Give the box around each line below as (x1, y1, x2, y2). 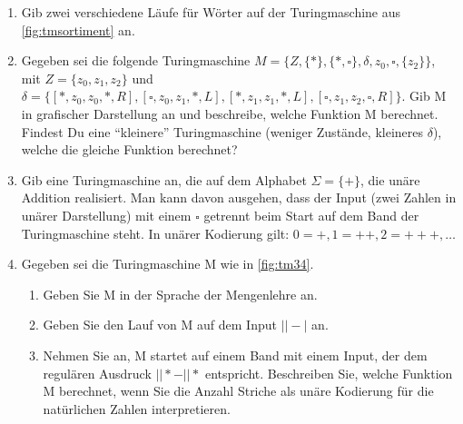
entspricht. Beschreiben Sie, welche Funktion (204, 363, 453, 382)
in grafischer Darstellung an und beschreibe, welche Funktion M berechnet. (21, 104, 438, 123)
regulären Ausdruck (43, 363, 152, 382)
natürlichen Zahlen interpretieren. (43, 399, 231, 418)
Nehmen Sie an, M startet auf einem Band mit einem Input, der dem (43, 345, 428, 364)
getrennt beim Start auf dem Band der (203, 205, 419, 224)
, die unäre (360, 170, 420, 189)
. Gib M (401, 86, 447, 105)
